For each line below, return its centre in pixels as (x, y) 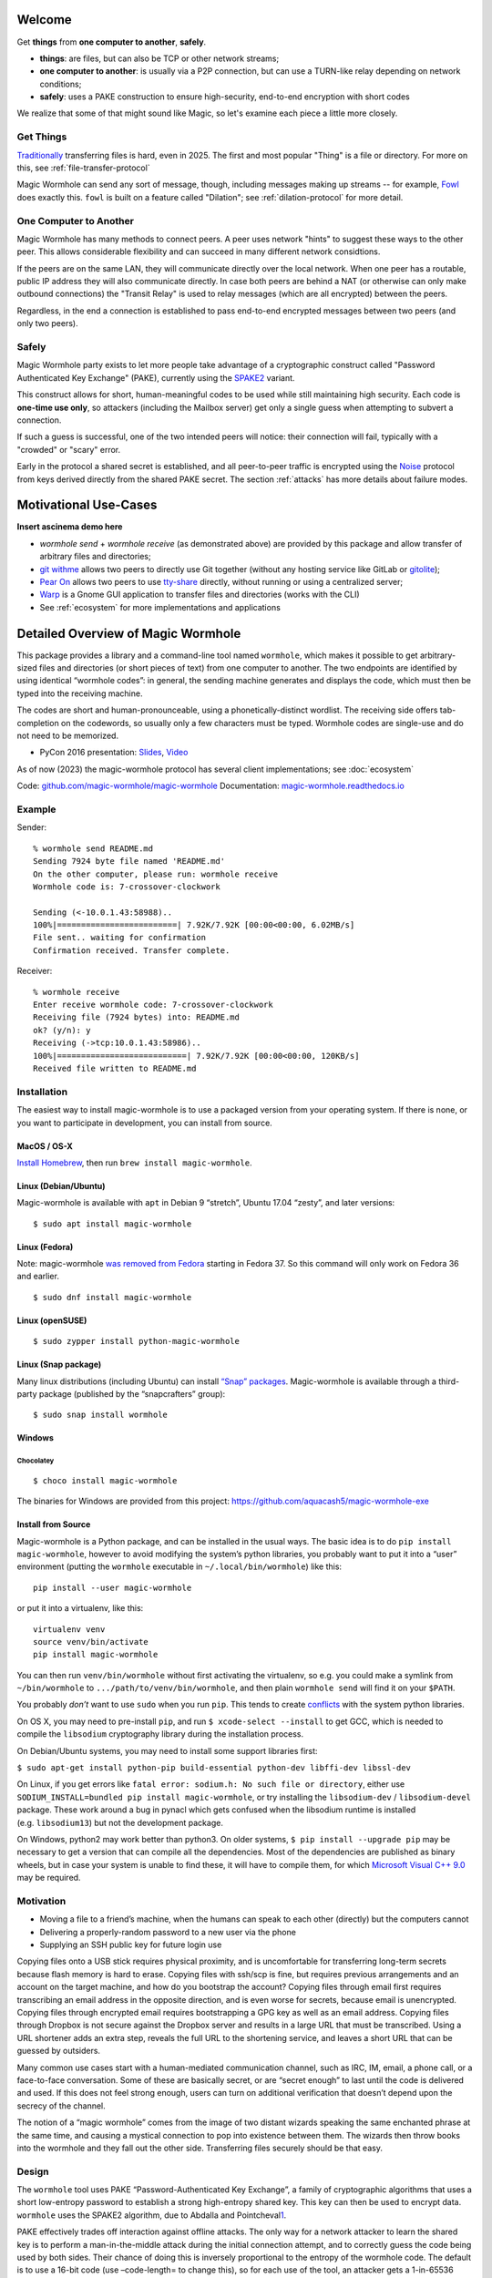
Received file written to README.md (115, 1068)
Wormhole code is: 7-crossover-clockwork (127, 887)
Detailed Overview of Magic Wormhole (129, 633)
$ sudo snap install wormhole (101, 1415)
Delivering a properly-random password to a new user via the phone (168, 1932)
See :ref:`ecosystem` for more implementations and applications (160, 607)
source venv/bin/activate (91, 1642)
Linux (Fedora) (45, 1247)
